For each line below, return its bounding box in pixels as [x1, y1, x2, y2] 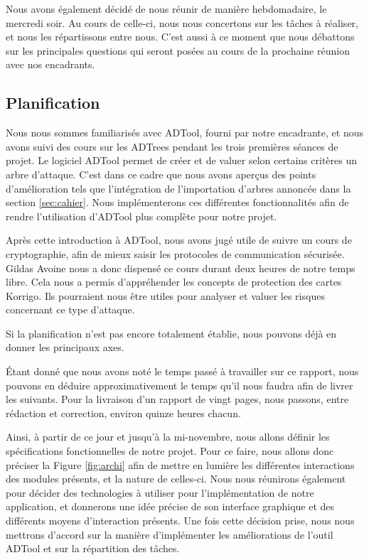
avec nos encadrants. [6, 57, 95, 72]
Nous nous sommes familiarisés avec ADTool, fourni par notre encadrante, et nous [6, 125, 363, 140]
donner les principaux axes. [6, 340, 124, 355]
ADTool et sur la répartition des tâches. [6, 541, 180, 556]
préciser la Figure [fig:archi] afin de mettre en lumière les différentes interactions [6, 457, 355, 472]
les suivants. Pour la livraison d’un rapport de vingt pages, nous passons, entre [6, 392, 349, 406]
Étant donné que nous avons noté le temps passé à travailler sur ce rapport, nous [6, 364, 359, 379]
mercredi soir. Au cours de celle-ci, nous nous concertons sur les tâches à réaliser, [6, 15, 358, 30]
